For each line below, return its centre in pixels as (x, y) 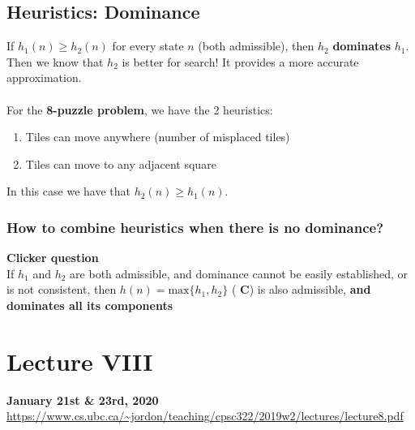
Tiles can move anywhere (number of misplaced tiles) (158, 137)
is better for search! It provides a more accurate (240, 61)
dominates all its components (90, 305)
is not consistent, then (62, 289)
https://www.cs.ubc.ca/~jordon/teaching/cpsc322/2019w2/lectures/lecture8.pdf (205, 416)
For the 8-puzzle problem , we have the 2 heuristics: (140, 109)
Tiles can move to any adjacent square (121, 163)
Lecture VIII (80, 361)
